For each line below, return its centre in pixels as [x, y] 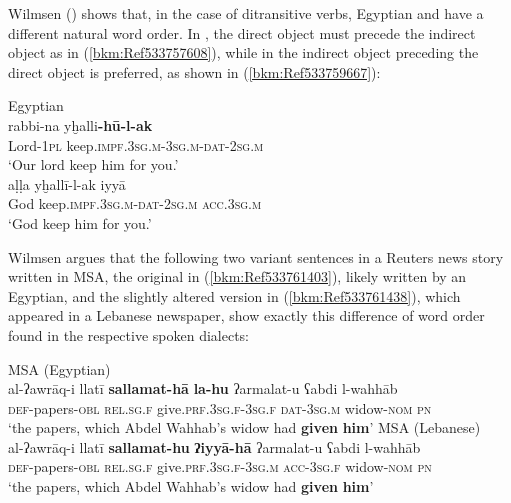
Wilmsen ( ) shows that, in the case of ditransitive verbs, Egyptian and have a [246, 13]
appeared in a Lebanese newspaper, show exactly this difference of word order [246, 315]
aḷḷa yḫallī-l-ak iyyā [67, 183]
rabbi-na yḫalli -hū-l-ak [80, 124]
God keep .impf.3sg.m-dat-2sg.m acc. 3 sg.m [135, 203]
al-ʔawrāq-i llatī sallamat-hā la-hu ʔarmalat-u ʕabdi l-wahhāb [203, 388]
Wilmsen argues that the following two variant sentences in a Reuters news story [256, 256]
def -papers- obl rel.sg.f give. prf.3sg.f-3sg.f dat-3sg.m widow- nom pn [220, 407]
